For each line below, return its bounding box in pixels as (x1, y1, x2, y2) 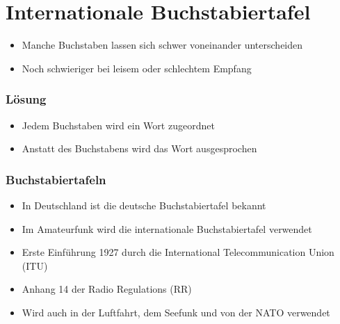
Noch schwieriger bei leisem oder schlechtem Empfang (22, 60, 252, 75)
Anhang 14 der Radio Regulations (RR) (22, 282, 192, 296)
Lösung (6, 90, 47, 108)
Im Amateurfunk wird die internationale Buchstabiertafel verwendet (22, 221, 312, 236)
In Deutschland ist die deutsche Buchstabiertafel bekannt (22, 197, 266, 212)
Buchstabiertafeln (6, 170, 106, 188)
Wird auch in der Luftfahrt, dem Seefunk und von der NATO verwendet (22, 305, 330, 319)
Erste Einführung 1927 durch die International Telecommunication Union (22, 245, 334, 259)
